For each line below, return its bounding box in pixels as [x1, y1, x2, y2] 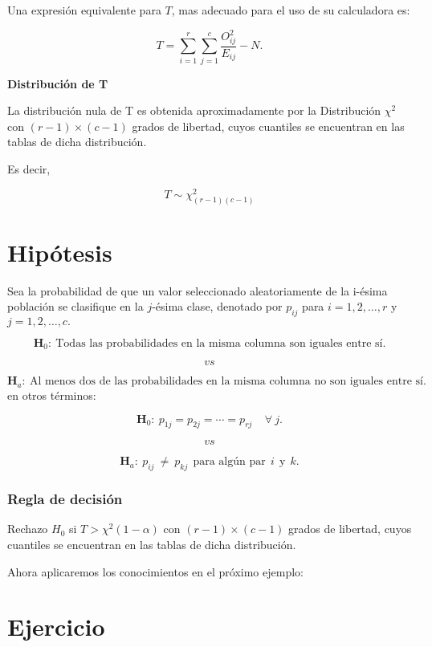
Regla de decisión [7, 489, 123, 509]
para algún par [193, 456, 266, 468]
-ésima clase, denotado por [152, 298, 283, 315]
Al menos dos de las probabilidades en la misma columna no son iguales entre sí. [29, 376, 426, 388]
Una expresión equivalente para [7, 2, 161, 18]
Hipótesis [7, 235, 112, 268]
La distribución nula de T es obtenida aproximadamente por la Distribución [7, 102, 381, 119]
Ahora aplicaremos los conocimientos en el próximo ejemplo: [7, 563, 304, 580]
